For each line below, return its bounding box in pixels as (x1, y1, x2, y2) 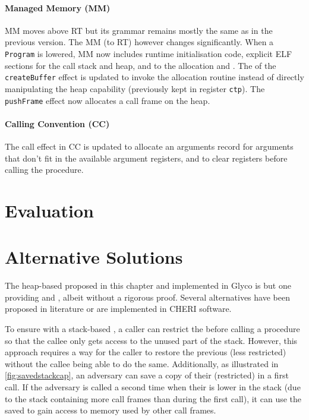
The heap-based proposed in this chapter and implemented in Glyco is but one (5, 279, 291, 292)
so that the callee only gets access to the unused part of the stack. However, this (5, 334, 298, 346)
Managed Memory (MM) (5, 1, 111, 14)
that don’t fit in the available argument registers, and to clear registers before (5, 151, 288, 164)
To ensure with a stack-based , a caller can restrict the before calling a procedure (5, 323, 300, 335)
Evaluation (5, 198, 94, 222)
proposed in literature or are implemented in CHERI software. (5, 302, 232, 315)
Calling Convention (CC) (5, 117, 110, 130)
